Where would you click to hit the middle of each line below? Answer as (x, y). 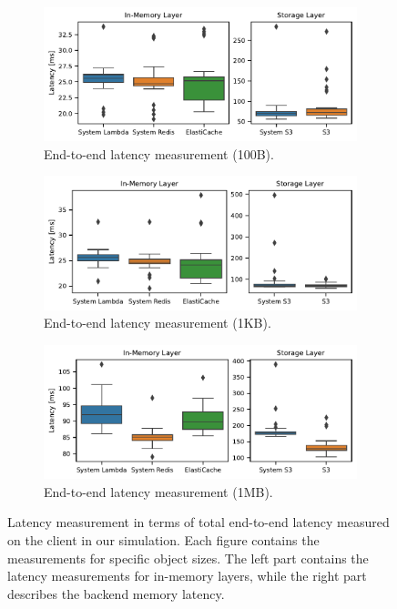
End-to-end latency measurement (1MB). (158, 491)
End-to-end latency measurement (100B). (159, 153)
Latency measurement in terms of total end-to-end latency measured (198, 522)
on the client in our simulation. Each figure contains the (163, 539)
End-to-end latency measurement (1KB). (158, 323)
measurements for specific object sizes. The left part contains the (188, 558)
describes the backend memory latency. (116, 593)
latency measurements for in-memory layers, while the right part (187, 576)
